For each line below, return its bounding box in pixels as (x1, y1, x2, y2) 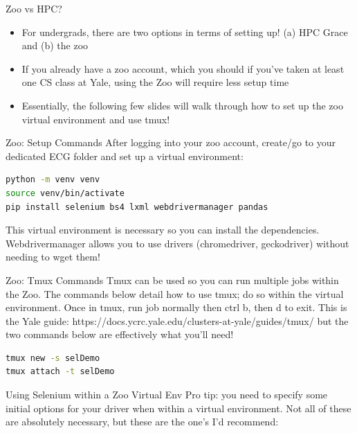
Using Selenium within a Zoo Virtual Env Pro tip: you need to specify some (6, 387, 328, 402)
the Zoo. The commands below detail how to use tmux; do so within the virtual (6, 286, 344, 301)
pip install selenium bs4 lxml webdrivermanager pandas (6, 202, 268, 212)
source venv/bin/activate (6, 188, 125, 198)
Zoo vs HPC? (6, 1, 62, 15)
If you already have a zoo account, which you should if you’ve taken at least (21, 61, 345, 76)
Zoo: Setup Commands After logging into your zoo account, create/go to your (6, 135, 336, 150)
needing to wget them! (6, 249, 100, 264)
